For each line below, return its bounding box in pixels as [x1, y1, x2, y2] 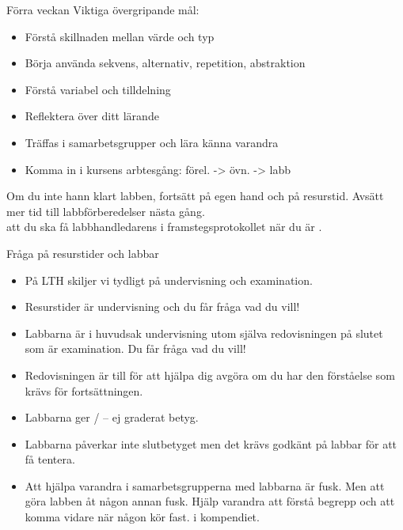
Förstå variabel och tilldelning [25, 81, 171, 97]
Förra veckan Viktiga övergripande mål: [6, 2, 200, 17]
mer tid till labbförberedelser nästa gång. [6, 203, 205, 219]
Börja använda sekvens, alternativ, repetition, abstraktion [25, 55, 306, 71]
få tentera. [25, 451, 75, 468]
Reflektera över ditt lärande [25, 108, 159, 124]
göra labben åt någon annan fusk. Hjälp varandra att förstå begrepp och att [25, 493, 395, 509]
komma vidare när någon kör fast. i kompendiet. [25, 509, 260, 525]
